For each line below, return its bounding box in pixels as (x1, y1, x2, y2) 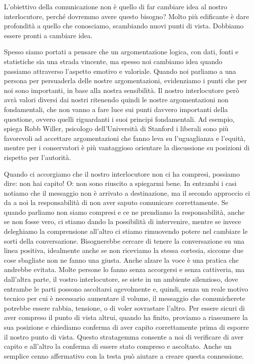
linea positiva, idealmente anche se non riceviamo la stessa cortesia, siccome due (4, 245, 244, 255)
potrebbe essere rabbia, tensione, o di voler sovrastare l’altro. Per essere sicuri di (4, 302, 245, 313)
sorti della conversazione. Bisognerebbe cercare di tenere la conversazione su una (4, 235, 245, 246)
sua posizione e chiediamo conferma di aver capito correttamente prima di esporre (4, 322, 249, 332)
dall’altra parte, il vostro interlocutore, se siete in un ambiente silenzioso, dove (4, 274, 238, 284)
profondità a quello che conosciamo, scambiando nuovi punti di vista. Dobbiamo (4, 21, 244, 31)
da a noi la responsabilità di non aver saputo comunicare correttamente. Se (4, 197, 229, 207)
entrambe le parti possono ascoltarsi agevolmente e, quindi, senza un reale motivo (4, 283, 248, 294)
